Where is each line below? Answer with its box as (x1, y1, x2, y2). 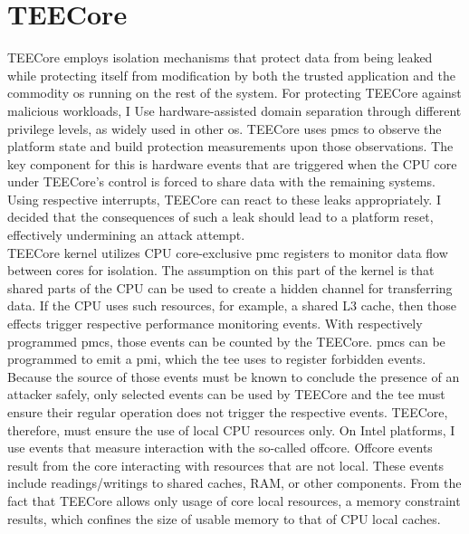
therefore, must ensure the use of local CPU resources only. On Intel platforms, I (7, 420, 455, 439)
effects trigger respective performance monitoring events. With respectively (7, 314, 423, 333)
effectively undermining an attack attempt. (7, 225, 245, 244)
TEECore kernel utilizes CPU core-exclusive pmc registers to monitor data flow (7, 243, 448, 262)
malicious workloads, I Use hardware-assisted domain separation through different (7, 100, 462, 119)
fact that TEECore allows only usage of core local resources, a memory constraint (7, 491, 461, 510)
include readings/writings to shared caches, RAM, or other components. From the (7, 473, 462, 492)
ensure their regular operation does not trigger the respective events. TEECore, (7, 403, 448, 421)
